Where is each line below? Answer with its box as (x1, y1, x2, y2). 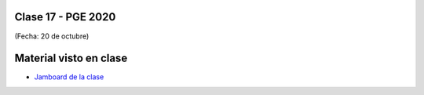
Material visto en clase (14, 52, 128, 65)
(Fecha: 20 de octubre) (14, 31, 90, 41)
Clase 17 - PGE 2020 (14, 10, 116, 24)
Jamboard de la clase (34, 72, 104, 82)
